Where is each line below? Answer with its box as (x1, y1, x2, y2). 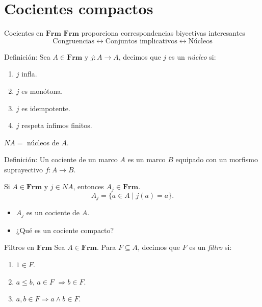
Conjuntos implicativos (105, 37, 177, 45)
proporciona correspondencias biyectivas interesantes (81, 28, 245, 38)
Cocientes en (4, 28, 44, 38)
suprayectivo (4, 164, 43, 174)
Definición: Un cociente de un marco (4, 154, 118, 165)
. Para (97, 242, 116, 252)
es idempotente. (21, 103, 70, 113)
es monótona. (21, 85, 63, 96)
